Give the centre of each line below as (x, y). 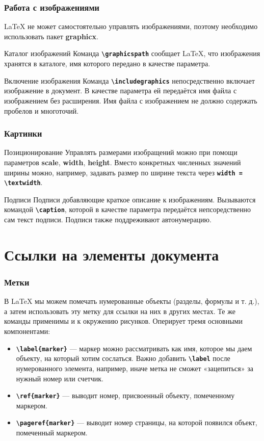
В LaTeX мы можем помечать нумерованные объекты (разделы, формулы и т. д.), (132, 301)
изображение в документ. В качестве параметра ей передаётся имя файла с (121, 90)
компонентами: (27, 331)
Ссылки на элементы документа (112, 254)
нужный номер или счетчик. (60, 378)
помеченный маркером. (52, 433)
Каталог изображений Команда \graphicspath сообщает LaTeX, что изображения (132, 53)
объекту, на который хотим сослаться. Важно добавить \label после (123, 358)
